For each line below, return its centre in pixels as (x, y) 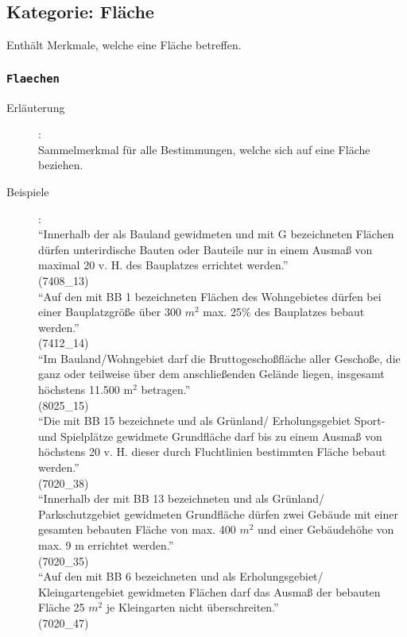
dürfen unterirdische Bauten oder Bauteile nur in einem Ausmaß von (205, 249)
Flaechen (33, 78)
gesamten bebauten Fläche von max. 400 (137, 529)
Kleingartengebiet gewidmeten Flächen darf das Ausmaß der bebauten (209, 591)
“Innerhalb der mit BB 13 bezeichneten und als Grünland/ (182, 498)
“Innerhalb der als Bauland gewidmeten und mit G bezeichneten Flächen (216, 234)
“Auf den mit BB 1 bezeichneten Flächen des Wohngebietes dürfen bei (210, 296)
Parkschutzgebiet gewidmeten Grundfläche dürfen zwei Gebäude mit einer (218, 513)
